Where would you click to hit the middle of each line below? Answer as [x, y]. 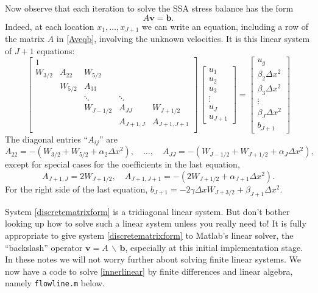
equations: [56, 50]
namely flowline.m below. [55, 283]
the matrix [25, 39]
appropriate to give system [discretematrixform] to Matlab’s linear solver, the [149, 235]
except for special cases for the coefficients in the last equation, [122, 164]
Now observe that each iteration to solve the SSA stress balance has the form [149, 8]
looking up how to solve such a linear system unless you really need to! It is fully [156, 223]
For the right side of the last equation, [76, 189]
